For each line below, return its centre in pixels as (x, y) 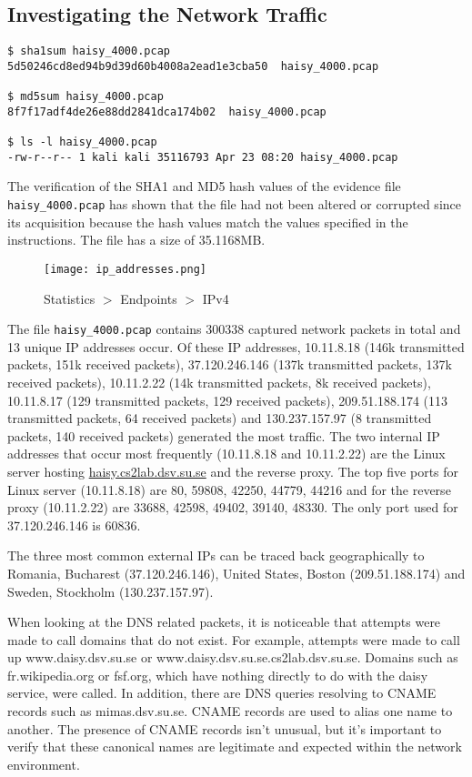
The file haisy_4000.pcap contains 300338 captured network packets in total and (234, 329)
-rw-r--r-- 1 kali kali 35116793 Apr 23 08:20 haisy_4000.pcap (203, 157)
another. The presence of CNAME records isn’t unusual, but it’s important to (225, 728)
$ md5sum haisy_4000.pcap (85, 97)
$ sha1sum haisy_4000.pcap (89, 51)
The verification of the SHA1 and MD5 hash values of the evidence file (204, 186)
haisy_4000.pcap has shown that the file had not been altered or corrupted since (234, 204)
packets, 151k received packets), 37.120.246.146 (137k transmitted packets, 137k (230, 364)
